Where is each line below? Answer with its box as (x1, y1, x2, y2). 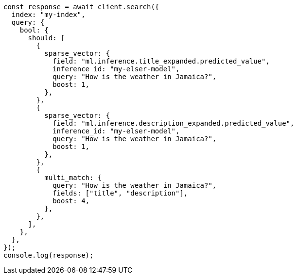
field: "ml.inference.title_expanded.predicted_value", (52, 57, 270, 65)
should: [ (28, 34, 65, 42)
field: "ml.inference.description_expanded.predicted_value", (52, 119, 295, 127)
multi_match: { (44, 174, 102, 181)
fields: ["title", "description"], (52, 189, 188, 197)
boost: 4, (52, 197, 90, 205)
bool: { (19, 26, 49, 34)
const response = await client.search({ (3, 3, 159, 11)
